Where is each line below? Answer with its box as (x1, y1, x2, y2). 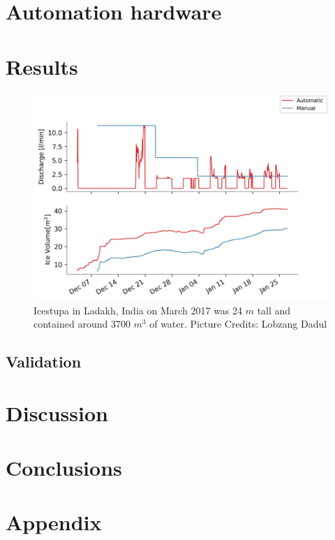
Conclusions (6, 453, 122, 482)
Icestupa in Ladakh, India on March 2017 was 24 (33, 302, 243, 317)
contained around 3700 (33, 316, 131, 331)
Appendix (6, 508, 102, 537)
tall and (257, 302, 291, 317)
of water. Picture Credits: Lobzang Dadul (149, 316, 327, 331)
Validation (6, 351, 82, 372)
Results (6, 52, 78, 80)
